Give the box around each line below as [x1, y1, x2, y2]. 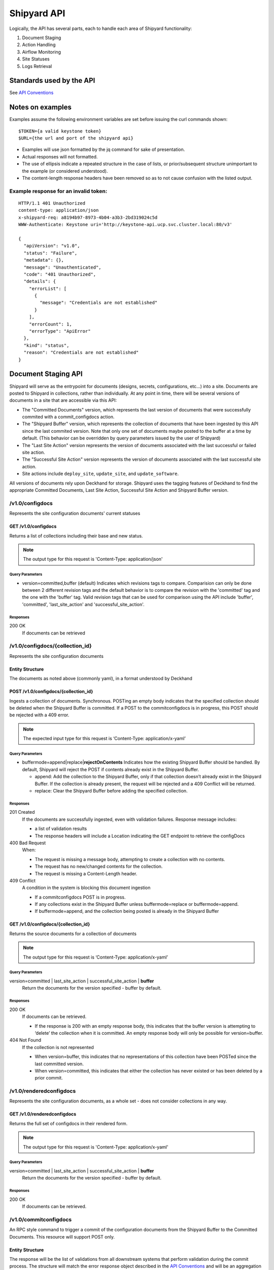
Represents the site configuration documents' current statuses [9, 511, 141, 517]
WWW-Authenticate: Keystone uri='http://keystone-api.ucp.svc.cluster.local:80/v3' [18, 221, 233, 228]
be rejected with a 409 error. [9, 712, 70, 718]
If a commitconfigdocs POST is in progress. [35, 894, 126, 900]
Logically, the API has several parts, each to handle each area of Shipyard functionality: [9, 25, 192, 31]
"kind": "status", [23, 342, 70, 348]
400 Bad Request [9, 840, 46, 846]
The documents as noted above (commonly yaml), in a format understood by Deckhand [9, 676, 192, 682]
